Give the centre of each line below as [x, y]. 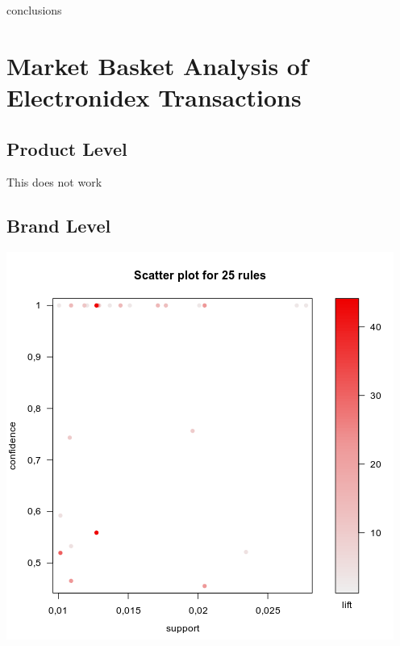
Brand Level [59, 226]
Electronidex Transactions [154, 96]
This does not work [54, 182]
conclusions [34, 10]
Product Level [67, 148]
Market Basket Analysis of [157, 65]
